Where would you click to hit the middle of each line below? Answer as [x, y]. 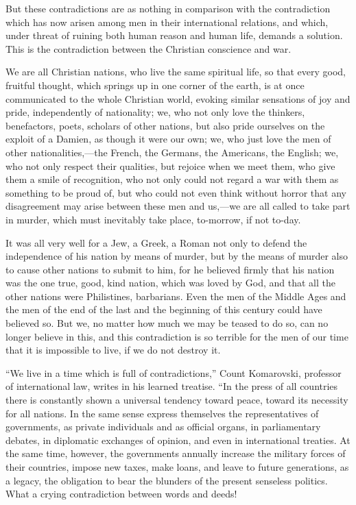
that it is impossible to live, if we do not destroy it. [113, 350]
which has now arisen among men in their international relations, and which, [167, 22]
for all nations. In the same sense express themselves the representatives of [162, 413]
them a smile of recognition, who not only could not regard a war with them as [172, 179]
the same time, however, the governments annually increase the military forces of [176, 453]
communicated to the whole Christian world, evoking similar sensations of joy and [178, 98]
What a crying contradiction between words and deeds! [121, 494]
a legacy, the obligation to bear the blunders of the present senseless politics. [167, 480]
